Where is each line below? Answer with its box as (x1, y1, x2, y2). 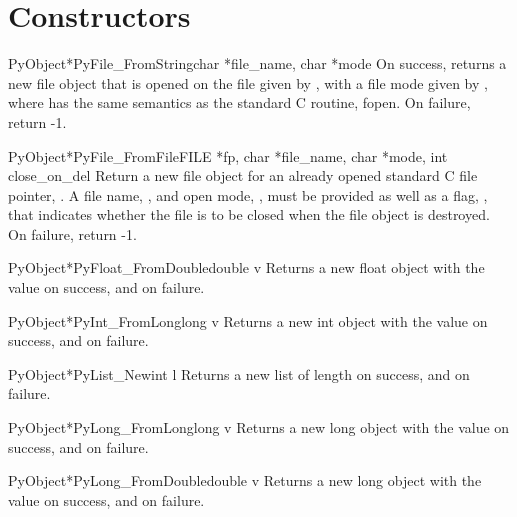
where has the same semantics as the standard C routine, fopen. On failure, (8, 92, 471, 113)
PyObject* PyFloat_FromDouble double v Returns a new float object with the (8, 257, 485, 278)
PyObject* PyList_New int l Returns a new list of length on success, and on (8, 363, 470, 384)
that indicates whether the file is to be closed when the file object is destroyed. (8, 204, 490, 225)
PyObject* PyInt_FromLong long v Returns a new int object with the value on (8, 310, 488, 331)
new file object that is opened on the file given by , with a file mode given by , (8, 72, 488, 93)
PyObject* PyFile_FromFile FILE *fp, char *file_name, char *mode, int (8, 145, 448, 166)
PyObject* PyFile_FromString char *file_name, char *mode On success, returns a (8, 53, 507, 74)
